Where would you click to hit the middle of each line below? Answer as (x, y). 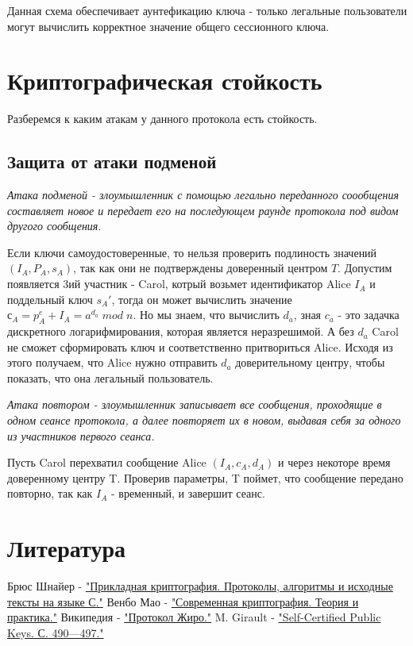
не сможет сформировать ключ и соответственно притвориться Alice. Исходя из (200, 346)
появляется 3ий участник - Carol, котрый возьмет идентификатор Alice (179, 284)
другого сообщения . (54, 226)
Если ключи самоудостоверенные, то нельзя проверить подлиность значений (192, 252)
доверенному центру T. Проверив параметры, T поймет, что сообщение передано (205, 477)
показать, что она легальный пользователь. (110, 377)
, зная (307, 315)
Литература (66, 548)
